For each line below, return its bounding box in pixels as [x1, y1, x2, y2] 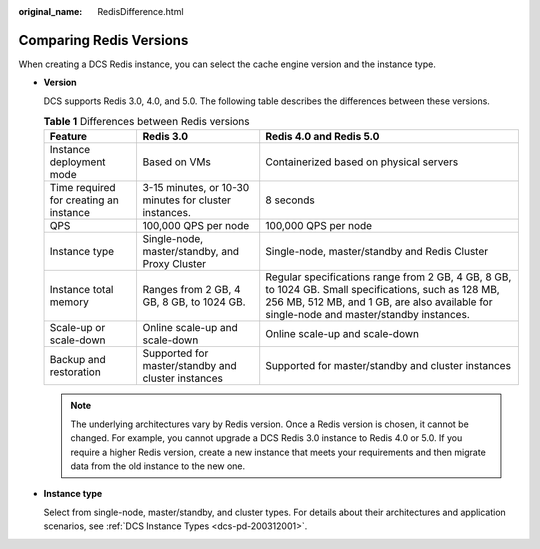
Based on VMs [142, 155, 212, 169]
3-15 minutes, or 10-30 [142, 181, 250, 195]
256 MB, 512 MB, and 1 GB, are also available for [265, 295, 493, 309]
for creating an [49, 193, 119, 207]
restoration [49, 365, 102, 379]
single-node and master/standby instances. [265, 308, 470, 322]
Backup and [49, 353, 107, 367]
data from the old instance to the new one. [70, 460, 246, 472]
